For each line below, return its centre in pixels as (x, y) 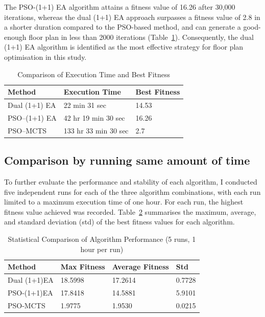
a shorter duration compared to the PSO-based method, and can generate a (123, 27)
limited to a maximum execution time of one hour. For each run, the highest (124, 202)
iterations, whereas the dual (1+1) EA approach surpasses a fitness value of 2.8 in (132, 17)
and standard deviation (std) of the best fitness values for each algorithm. (119, 222)
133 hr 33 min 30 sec (96, 130)
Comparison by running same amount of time (127, 160)
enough (15, 37)
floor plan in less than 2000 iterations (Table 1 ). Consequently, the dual (141, 37)
